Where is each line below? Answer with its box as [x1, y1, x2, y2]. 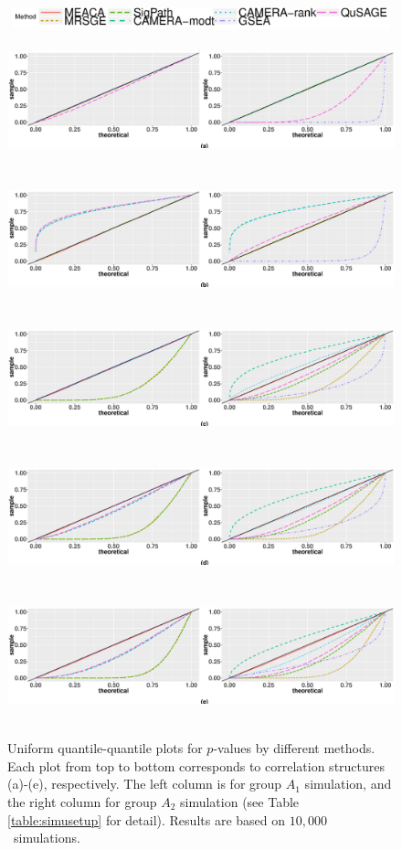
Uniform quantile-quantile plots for [7, 738, 203, 758]
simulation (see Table [179, 792, 300, 811]
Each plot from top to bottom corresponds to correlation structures [7, 756, 386, 775]
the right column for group [7, 792, 157, 811]
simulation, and [304, 774, 392, 793]
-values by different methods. [213, 738, 376, 758]
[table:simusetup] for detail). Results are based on [7, 810, 286, 829]
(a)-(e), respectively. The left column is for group [7, 774, 282, 793]
